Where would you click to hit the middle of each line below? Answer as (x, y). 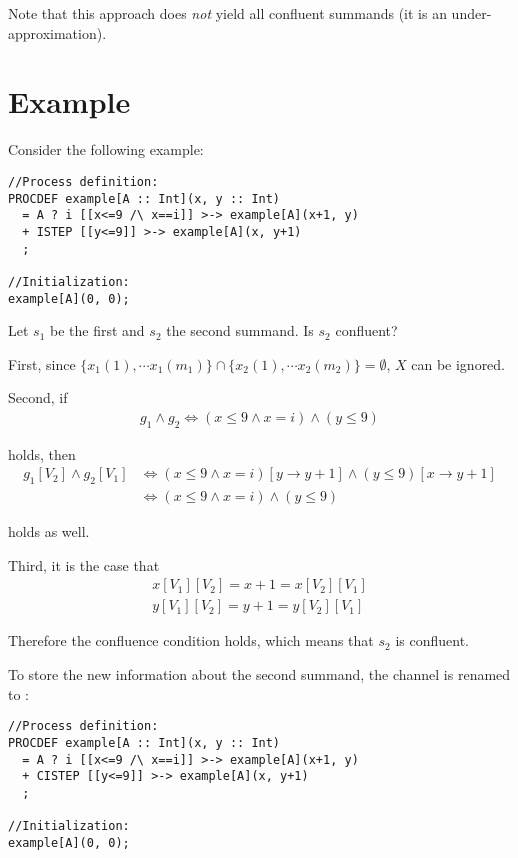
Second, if (38, 397)
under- (471, 13)
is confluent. (432, 640)
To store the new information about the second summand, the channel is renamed (259, 674)
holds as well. (49, 531)
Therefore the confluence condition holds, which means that (191, 640)
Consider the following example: (106, 149)
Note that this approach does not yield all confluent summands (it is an (227, 13)
